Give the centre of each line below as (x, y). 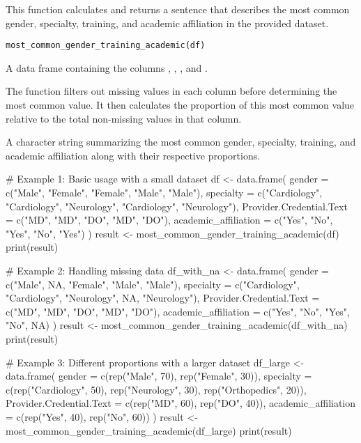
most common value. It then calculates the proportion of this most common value (180, 105)
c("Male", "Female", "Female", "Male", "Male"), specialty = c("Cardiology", (164, 192)
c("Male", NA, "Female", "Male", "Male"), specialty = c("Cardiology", (153, 284)
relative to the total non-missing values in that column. (124, 118)
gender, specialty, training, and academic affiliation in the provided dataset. (167, 23)
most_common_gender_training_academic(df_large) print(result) (149, 430)
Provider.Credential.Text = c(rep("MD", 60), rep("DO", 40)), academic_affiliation (181, 403)
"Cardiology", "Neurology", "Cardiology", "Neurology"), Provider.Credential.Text (177, 206)
